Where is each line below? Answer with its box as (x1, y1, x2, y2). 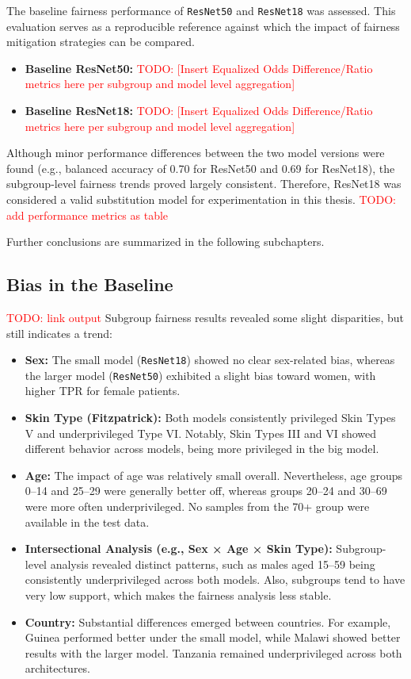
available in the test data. (25, 513, 150, 530)
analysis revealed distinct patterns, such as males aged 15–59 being (50, 555, 375, 572)
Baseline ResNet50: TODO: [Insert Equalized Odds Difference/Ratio (25, 59, 373, 76)
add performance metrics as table (6, 206, 169, 223)
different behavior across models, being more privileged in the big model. (25, 440, 379, 457)
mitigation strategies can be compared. (6, 33, 195, 50)
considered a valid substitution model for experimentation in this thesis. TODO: (6, 191, 396, 207)
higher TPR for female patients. (25, 382, 181, 399)
